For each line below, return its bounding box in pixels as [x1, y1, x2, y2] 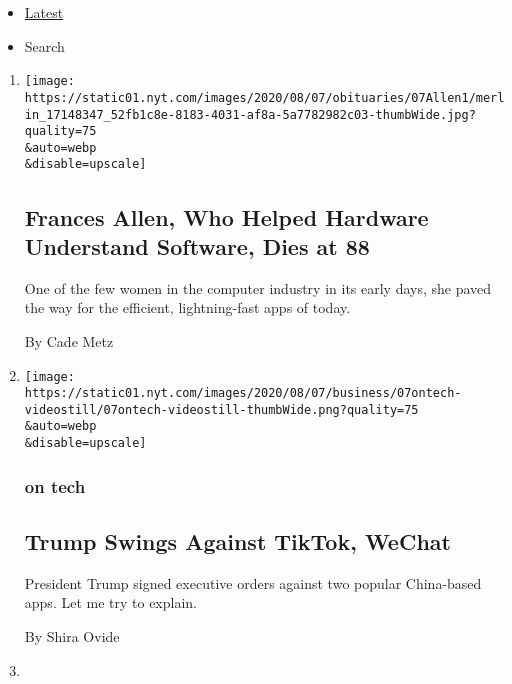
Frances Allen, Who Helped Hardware [24, 201, 429, 232]
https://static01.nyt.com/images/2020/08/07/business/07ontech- [24, 386, 462, 401]
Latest [24, 2, 64, 22]
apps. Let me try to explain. [24, 592, 197, 613]
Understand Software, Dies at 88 [24, 230, 370, 261]
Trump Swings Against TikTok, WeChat [24, 526, 451, 557]
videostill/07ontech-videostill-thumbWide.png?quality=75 [24, 402, 419, 417]
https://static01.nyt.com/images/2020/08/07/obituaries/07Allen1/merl [24, 90, 505, 105]
